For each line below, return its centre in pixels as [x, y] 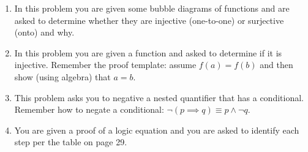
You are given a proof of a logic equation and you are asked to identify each [157, 130]
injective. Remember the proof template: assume [105, 65]
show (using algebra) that [62, 76]
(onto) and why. [44, 32]
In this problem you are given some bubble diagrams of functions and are [152, 8]
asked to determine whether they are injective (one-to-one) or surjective [149, 20]
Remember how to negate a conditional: [89, 109]
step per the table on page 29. [71, 142]
